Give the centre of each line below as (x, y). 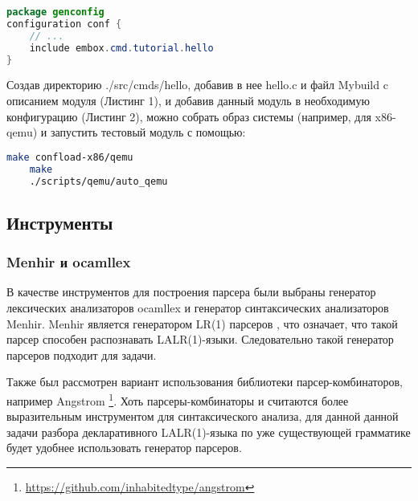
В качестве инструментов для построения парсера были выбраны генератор (191, 292)
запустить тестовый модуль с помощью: (148, 132)
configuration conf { (64, 24)
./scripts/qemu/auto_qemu (98, 181)
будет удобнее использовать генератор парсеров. (124, 448)
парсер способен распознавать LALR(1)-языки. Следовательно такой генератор (200, 339)
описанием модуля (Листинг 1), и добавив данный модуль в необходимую (188, 100)
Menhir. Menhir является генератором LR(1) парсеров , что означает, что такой (202, 323)
